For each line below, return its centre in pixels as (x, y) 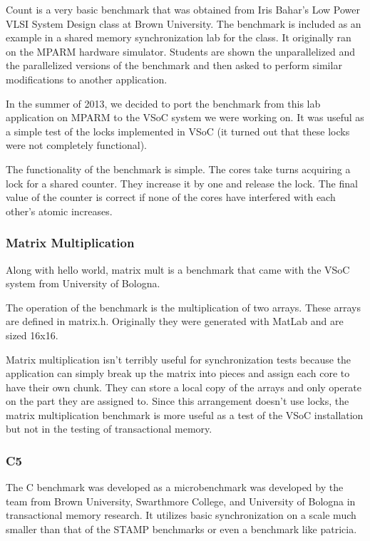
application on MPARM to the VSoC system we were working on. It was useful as (185, 117)
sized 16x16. (32, 335)
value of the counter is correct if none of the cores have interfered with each (171, 197)
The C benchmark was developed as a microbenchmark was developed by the (175, 487)
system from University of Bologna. (83, 283)
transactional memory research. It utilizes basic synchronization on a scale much (181, 515)
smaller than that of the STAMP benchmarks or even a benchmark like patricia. (181, 529)
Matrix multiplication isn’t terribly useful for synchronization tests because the (179, 359)
